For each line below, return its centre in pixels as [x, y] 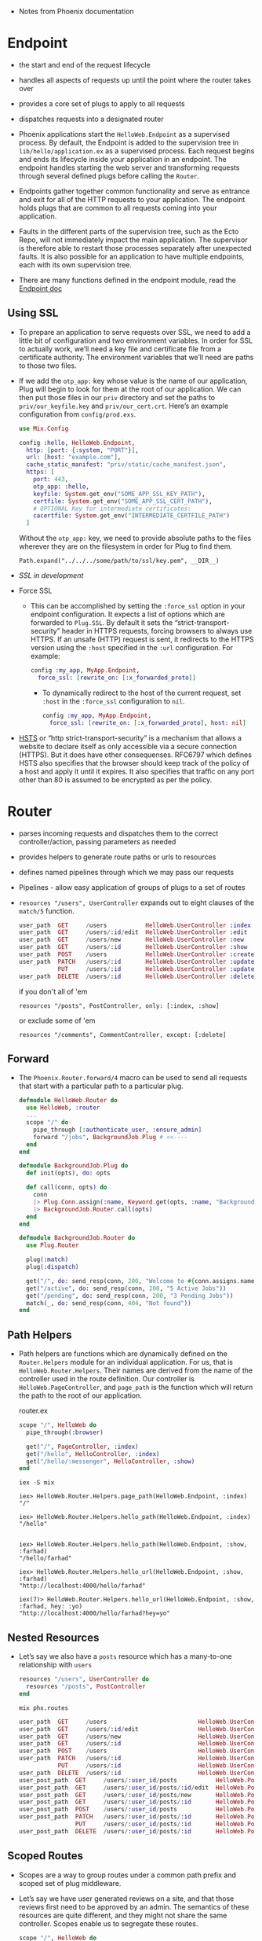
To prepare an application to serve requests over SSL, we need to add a [135, 332]
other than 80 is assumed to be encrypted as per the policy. [115, 779]
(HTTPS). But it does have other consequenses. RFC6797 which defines [135, 755]
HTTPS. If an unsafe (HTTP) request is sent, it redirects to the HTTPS [142, 639]
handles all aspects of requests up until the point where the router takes [135, 80]
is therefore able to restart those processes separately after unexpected [135, 248]
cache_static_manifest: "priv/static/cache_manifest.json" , [126, 465]
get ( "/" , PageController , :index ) [82, 1447]
